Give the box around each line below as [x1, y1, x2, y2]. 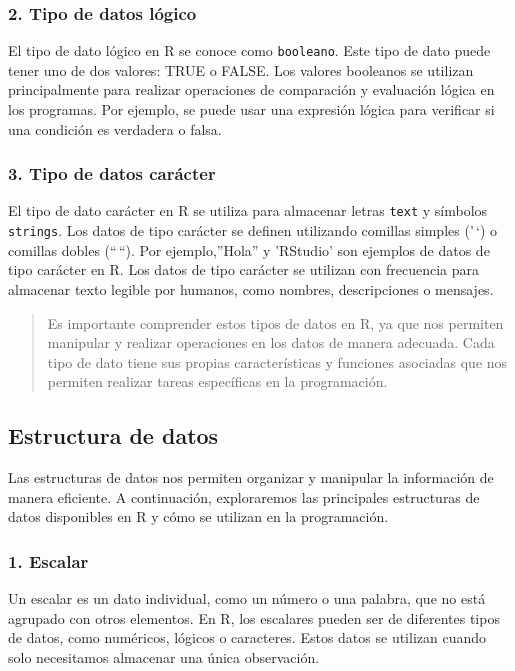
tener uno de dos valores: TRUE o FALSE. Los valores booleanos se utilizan [8, 59, 474, 80]
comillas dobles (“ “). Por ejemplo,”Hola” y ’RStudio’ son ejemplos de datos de [8, 239, 490, 260]
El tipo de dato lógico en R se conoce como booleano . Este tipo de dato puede [8, 40, 491, 61]
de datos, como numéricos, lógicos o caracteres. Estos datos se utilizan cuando [8, 627, 487, 648]
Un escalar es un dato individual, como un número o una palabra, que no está [8, 588, 486, 609]
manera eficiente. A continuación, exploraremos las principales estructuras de [8, 486, 480, 507]
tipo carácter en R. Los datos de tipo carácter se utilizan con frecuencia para [8, 259, 479, 280]
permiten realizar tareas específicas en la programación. [47, 371, 388, 392]
